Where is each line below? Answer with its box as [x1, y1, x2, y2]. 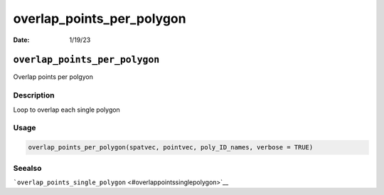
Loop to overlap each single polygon [13, 105, 120, 114]
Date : [13, 36, 30, 44]
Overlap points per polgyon [13, 73, 94, 81]
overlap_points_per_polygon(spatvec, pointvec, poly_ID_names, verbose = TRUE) [28, 143, 314, 152]
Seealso [13, 163, 42, 173]
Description [13, 90, 55, 100]
